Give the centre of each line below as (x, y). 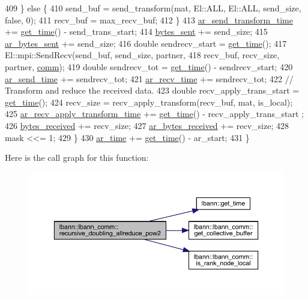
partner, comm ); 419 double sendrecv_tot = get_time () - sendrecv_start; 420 (149, 66)
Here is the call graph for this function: (77, 157)
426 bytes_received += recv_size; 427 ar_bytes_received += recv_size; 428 (147, 125)
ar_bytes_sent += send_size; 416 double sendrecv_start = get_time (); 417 (146, 43)
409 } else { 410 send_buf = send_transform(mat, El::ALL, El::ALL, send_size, (153, 8)
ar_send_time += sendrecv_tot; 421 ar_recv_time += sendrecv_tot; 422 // (149, 78)
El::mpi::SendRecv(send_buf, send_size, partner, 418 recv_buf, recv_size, (142, 55)
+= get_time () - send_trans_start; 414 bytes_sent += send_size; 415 (136, 31)
